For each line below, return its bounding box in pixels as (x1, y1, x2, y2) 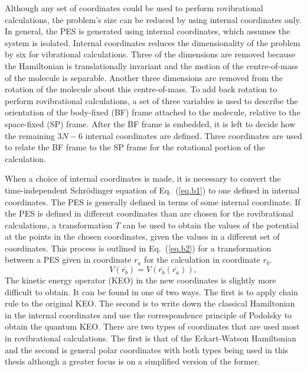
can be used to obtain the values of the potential (123, 218, 299, 231)
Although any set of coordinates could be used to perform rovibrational (5, 2, 263, 14)
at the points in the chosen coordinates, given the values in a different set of (5, 230, 280, 243)
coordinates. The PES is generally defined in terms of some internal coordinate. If (5, 195, 301, 208)
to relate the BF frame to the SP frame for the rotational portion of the (5, 141, 265, 153)
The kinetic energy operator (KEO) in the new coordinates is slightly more (5, 274, 276, 286)
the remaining (5, 129, 55, 141)
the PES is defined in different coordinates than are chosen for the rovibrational (5, 207, 293, 220)
